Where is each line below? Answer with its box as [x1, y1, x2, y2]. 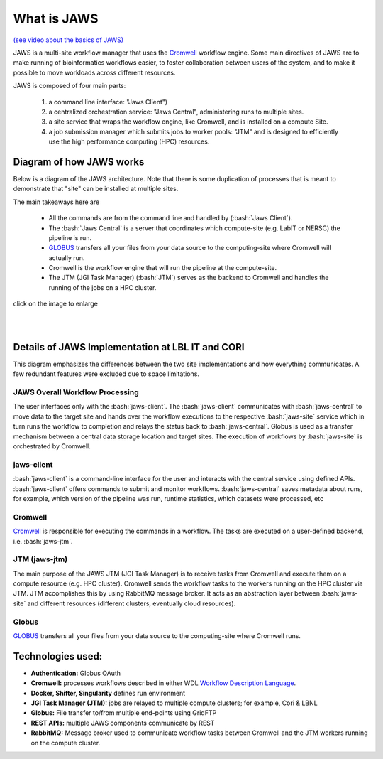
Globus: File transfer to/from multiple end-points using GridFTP [30, 709, 217, 717]
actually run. [48, 253, 85, 262]
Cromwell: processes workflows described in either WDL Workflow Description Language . [30, 679, 296, 687]
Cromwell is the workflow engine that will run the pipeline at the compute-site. [48, 264, 277, 272]
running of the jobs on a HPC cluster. [48, 283, 157, 291]
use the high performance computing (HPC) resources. [48, 137, 210, 146]
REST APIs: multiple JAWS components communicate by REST [30, 718, 215, 727]
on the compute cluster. [30, 738, 101, 747]
